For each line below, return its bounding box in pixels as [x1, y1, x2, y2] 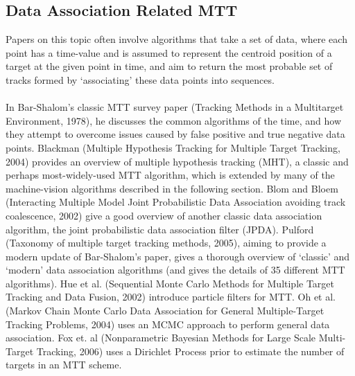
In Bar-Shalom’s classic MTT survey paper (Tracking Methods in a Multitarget [6, 100, 344, 114]
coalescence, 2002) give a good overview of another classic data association [6, 208, 322, 222]
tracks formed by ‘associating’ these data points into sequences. [6, 72, 275, 87]
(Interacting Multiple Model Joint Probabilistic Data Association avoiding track [6, 195, 346, 209]
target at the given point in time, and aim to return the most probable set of [6, 59, 333, 73]
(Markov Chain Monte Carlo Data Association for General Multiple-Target [6, 303, 324, 318]
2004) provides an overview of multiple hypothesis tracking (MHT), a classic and [6, 154, 349, 168]
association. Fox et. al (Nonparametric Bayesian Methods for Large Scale [6, 330, 316, 345]
